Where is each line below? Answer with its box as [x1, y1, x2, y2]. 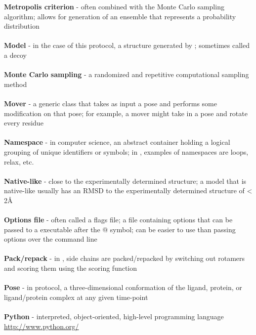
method [4, 79, 27, 89]
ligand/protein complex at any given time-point [4, 292, 148, 302]
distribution [4, 21, 40, 31]
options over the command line [4, 234, 97, 244]
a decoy [4, 49, 27, 60]
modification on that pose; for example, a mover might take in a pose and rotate [4, 108, 248, 118]
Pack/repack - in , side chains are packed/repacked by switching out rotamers [4, 253, 245, 263]
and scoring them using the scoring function [4, 263, 137, 273]
